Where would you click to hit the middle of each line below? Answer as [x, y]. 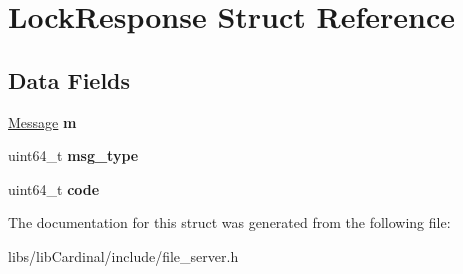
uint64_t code [54, 188]
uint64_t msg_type [73, 155]
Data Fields [69, 79]
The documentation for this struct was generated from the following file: [229, 222]
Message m [42, 121]
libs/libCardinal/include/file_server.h [123, 255]
